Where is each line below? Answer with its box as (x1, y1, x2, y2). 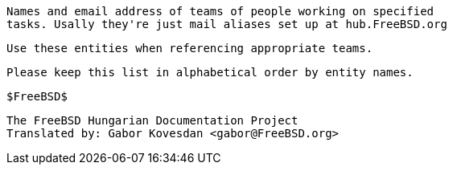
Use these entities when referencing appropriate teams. (6, 42, 373, 55)
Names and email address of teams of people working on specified (6, 5, 434, 18)
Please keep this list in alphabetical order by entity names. (6, 66, 414, 79)
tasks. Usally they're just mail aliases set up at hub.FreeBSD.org (6, 18, 447, 31)
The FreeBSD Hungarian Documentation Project (6, 114, 299, 127)
